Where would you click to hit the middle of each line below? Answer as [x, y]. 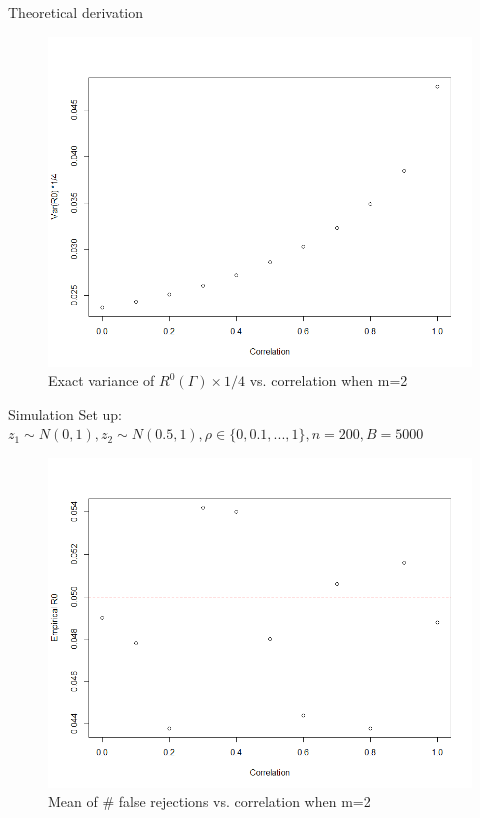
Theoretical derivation [76, 12]
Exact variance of [101, 380]
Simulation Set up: [65, 413]
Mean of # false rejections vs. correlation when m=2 [209, 801]
